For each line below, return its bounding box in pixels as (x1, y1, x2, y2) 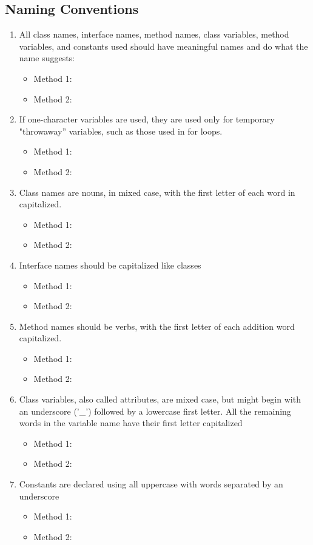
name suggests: (19, 52, 75, 64)
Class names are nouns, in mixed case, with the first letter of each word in (19, 186, 295, 198)
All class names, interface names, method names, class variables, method (19, 28, 289, 41)
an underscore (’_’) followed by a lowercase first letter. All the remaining (19, 404, 291, 417)
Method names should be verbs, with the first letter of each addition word (19, 319, 295, 332)
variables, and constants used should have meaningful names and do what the (19, 39, 308, 52)
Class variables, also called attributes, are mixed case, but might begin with (19, 393, 301, 406)
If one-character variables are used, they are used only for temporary (19, 113, 275, 125)
